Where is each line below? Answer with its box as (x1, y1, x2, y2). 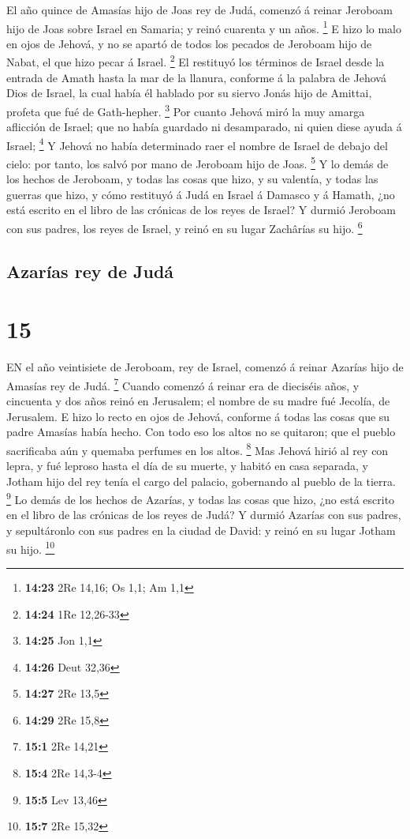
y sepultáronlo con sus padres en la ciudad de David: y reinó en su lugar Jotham (6, 522, 396, 539)
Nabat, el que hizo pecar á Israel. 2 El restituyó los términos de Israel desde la (6, 51, 385, 70)
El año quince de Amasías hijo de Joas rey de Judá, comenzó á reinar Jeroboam (6, 2, 393, 17)
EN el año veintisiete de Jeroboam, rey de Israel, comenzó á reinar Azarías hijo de (6, 359, 404, 375)
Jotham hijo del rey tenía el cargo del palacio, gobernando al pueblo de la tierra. (6, 472, 396, 489)
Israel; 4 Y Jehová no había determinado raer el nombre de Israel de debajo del (6, 134, 388, 153)
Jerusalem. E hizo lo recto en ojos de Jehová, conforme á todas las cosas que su (6, 408, 390, 424)
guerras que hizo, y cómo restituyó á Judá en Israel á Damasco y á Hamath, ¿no (6, 186, 395, 202)
